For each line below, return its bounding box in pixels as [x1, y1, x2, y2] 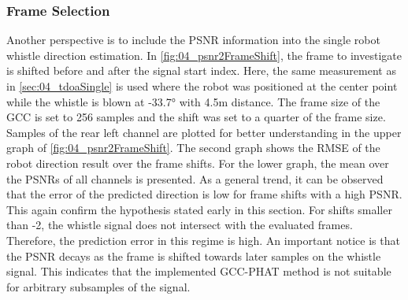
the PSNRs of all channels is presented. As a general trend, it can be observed [6, 170, 384, 187]
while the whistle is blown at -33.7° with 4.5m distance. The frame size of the [6, 93, 380, 109]
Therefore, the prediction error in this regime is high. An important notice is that [6, 231, 400, 248]
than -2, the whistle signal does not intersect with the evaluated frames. [6, 217, 353, 233]
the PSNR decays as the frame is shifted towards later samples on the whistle [6, 247, 381, 264]
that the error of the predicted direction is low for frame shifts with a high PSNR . [6, 186, 402, 202]
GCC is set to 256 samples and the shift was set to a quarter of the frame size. [6, 109, 386, 125]
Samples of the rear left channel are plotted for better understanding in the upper [6, 124, 402, 140]
